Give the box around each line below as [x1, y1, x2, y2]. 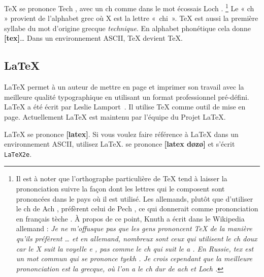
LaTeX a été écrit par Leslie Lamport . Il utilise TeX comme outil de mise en [4, 101, 246, 112]
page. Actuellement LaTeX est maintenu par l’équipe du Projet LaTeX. [4, 112, 226, 122]
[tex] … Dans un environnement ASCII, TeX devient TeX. [4, 33, 183, 43]
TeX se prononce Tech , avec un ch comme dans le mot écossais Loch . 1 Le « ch [4, 2, 254, 13]
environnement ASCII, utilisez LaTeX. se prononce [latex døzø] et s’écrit [4, 138, 235, 149]
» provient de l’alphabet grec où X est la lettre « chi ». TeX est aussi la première [4, 13, 258, 23]
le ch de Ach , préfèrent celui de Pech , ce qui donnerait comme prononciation [16, 203, 258, 214]
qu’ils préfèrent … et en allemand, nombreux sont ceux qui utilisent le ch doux [16, 233, 257, 244]
